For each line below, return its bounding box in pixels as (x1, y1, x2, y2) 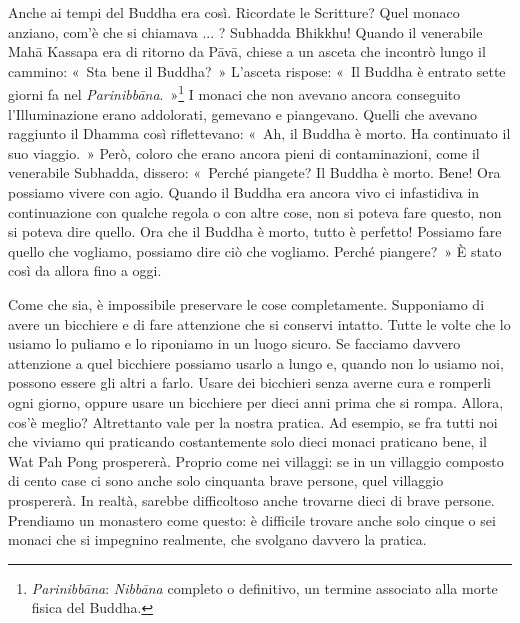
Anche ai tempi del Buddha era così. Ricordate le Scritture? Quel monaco (8, 2, 460, 22)
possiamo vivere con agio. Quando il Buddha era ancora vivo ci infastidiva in (8, 182, 480, 202)
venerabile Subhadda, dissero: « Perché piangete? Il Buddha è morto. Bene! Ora (8, 162, 501, 183)
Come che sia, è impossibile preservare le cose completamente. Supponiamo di (8, 293, 485, 314)
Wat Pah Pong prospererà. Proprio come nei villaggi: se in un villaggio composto (8, 450, 504, 471)
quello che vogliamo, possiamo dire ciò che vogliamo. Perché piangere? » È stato (8, 240, 502, 261)
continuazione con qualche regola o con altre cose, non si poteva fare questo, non (8, 201, 502, 222)
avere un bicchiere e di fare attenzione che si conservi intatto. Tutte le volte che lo (8, 313, 511, 334)
